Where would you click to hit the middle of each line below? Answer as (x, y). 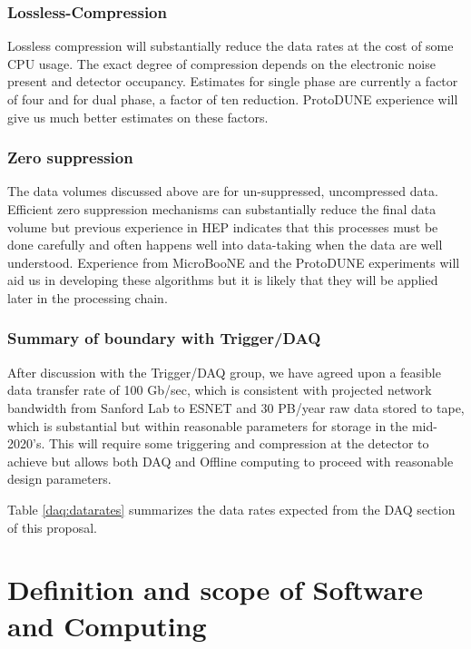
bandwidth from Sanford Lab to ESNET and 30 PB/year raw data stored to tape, (236, 407)
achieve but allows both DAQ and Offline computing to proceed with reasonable (231, 461)
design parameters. (59, 479)
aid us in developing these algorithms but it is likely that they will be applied (223, 280)
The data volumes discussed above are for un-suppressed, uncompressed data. (223, 191)
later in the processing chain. (88, 297)
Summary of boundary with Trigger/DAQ (164, 338)
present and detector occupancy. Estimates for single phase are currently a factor (233, 81)
